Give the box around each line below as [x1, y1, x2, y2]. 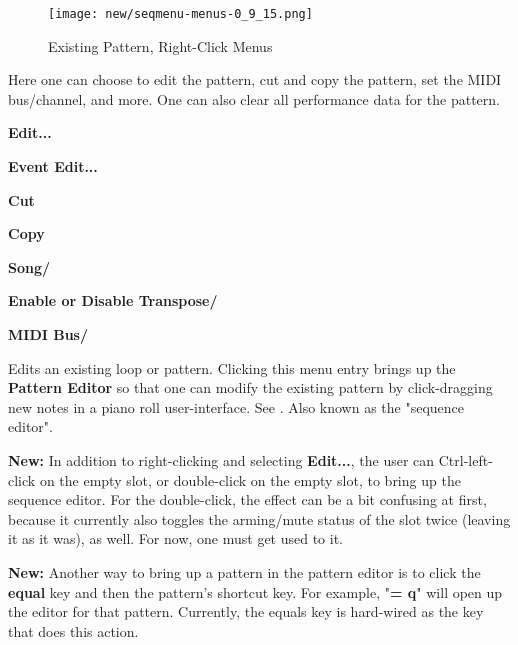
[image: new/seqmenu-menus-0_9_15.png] [48, 7, 313, 21]
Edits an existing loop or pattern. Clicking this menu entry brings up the [8, 357, 456, 378]
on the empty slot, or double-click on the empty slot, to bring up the [39, 469, 461, 490]
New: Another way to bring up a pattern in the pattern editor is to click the [8, 561, 481, 582]
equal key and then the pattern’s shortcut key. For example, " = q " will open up [8, 581, 503, 602]
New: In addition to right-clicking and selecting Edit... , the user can [8, 449, 435, 470]
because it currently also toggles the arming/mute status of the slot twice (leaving [8, 508, 511, 529]
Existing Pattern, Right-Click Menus [48, 35, 273, 56]
